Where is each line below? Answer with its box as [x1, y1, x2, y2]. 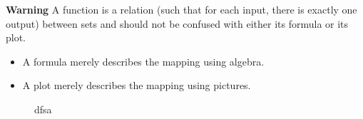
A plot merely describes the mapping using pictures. [22, 78, 251, 93]
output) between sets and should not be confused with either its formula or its [6, 16, 349, 31]
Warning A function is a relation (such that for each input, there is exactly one [6, 2, 357, 16]
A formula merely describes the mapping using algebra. [22, 53, 265, 68]
